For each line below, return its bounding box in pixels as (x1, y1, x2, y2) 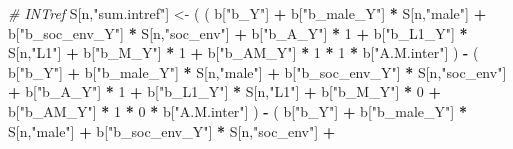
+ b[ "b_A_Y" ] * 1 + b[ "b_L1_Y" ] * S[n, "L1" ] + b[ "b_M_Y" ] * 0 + (8, 81, 441, 102)
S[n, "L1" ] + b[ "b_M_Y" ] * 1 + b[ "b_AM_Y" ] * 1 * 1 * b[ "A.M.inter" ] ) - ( (8, 42, 479, 63)
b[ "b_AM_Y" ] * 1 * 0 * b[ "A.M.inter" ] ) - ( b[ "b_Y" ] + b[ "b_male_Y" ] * (8, 100, 467, 121)
